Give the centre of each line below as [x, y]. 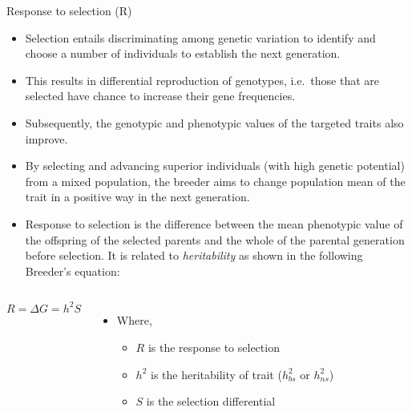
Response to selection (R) [69, 10]
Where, [134, 320]
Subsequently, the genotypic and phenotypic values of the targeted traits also [214, 122]
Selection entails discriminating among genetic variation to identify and [200, 37]
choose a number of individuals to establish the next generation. [183, 53]
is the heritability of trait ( [216, 374]
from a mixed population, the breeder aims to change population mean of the [215, 181]
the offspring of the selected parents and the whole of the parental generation [215, 239]
